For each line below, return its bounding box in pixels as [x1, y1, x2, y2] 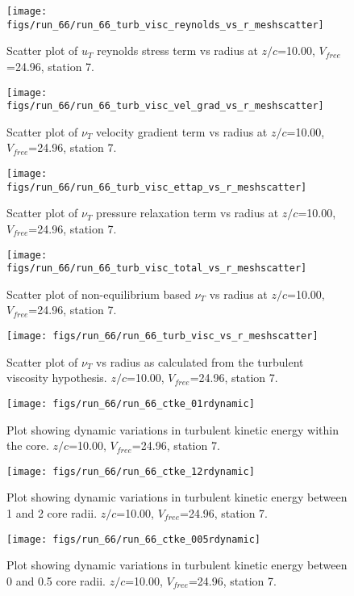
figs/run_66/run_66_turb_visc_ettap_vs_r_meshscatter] [6, 181, 307, 193]
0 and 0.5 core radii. [6, 572, 106, 589]
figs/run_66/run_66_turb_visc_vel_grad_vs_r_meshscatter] [6, 100, 324, 112]
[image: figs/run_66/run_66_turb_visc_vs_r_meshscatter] [6, 330, 319, 342]
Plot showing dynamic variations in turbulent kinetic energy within [6, 421, 339, 438]
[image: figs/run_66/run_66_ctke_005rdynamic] [6, 533, 260, 545]
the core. [6, 437, 49, 454]
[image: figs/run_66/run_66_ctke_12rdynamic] [6, 465, 255, 477]
